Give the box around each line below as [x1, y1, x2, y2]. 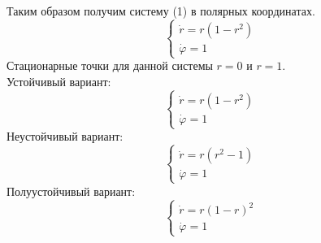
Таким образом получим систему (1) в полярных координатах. [7, 2, 315, 19]
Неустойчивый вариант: [7, 128, 124, 145]
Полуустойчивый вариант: [7, 182, 136, 199]
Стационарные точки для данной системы [7, 57, 213, 74]
